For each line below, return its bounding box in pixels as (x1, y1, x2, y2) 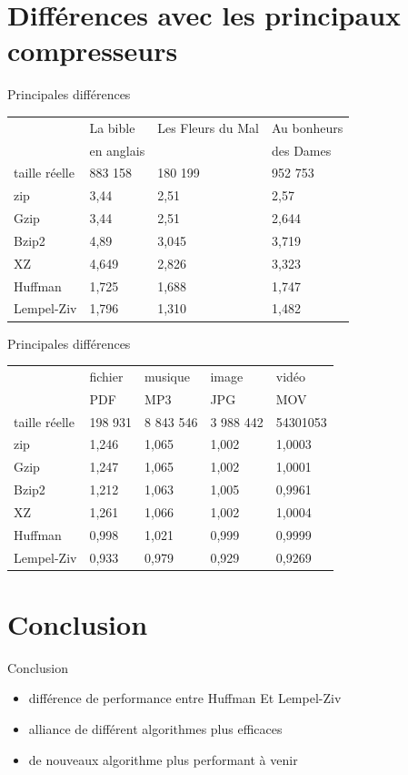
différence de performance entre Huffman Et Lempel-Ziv (28, 688, 342, 708)
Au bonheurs (271, 117, 343, 137)
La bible (89, 117, 135, 137)
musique (144, 366, 190, 385)
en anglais (89, 140, 145, 159)
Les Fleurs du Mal (157, 117, 259, 137)
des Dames (271, 140, 332, 159)
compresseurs (7, 32, 178, 69)
